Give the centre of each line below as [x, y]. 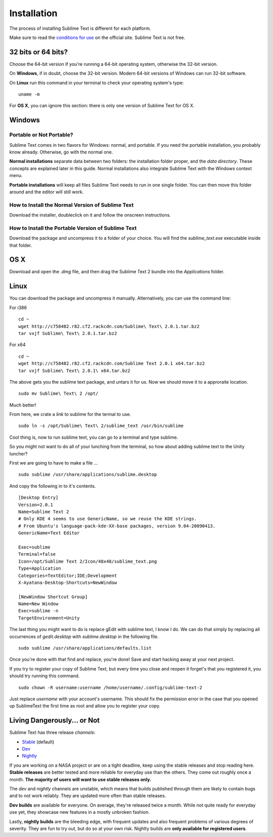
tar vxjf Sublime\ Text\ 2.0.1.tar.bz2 [68, 333]
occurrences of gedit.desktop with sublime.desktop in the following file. [84, 636]
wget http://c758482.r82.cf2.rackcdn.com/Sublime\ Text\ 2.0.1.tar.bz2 [109, 326]
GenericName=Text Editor [49, 533]
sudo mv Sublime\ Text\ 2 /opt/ [58, 394]
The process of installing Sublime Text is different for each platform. [80, 28]
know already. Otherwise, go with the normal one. [61, 152]
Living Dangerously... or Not [55, 720]
